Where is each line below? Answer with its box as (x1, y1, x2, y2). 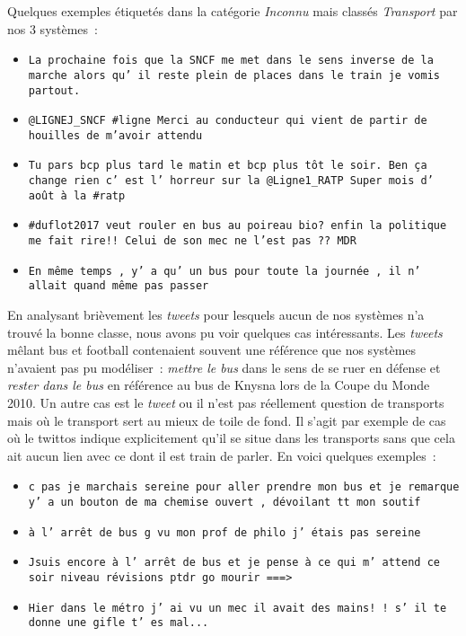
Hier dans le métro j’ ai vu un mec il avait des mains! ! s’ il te (28, 601, 447, 614)
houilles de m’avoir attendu (28, 128, 203, 142)
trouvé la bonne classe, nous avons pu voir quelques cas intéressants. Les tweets (7, 322, 443, 341)
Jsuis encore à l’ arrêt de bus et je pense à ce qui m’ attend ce (28, 556, 440, 570)
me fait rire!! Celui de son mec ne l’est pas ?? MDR (28, 234, 356, 248)
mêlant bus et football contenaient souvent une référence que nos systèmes (7, 340, 417, 359)
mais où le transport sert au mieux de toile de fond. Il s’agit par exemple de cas (7, 411, 446, 429)
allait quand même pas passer (28, 279, 209, 293)
